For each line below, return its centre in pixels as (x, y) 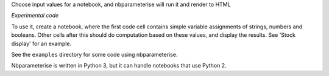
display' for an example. (41, 43)
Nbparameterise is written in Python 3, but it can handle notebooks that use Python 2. (119, 66)
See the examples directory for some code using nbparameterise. (94, 54)
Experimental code (35, 16)
